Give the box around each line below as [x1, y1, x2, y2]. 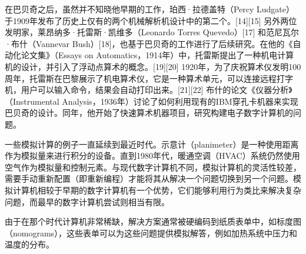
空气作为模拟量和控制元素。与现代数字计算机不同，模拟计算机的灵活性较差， [5, 161, 301, 173]
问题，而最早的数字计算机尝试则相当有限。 [5, 195, 169, 208]
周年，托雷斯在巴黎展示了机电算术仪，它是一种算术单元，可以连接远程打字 [5, 72, 293, 84]
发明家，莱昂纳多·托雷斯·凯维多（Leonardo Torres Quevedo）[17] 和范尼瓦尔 [5, 26, 300, 38]
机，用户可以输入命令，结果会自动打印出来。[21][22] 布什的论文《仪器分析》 [5, 83, 292, 96]
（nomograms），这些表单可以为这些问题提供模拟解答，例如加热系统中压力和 [5, 226, 298, 239]
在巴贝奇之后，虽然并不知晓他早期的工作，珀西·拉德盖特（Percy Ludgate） [5, 3, 294, 15]
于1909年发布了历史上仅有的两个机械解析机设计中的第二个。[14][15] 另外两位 [5, 14, 297, 26]
